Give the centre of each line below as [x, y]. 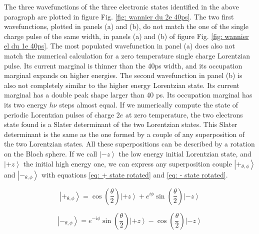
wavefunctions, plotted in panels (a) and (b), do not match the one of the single [126, 26]
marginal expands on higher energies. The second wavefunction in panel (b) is [123, 75]
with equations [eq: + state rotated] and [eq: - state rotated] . [135, 174]
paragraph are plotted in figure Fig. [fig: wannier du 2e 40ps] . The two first [119, 16]
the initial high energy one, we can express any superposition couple [127, 163]
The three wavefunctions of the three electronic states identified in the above [121, 6]
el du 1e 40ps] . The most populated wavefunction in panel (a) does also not [119, 46]
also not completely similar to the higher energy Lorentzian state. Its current [122, 85]
